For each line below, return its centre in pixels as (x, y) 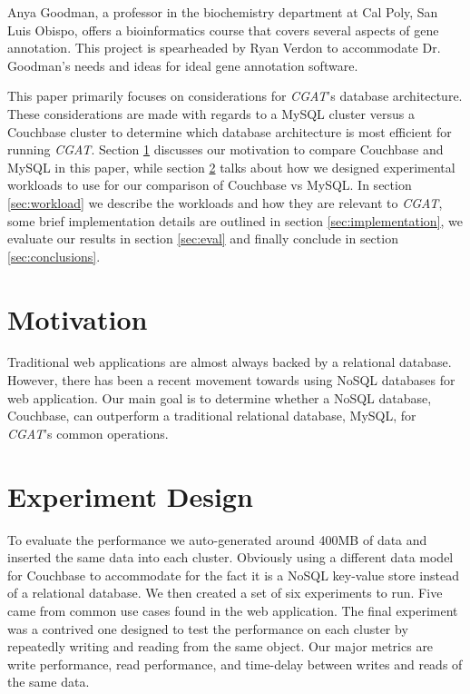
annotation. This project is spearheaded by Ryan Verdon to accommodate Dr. (224, 48)
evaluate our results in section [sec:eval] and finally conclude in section (203, 238)
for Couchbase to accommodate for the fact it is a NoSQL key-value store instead (233, 575)
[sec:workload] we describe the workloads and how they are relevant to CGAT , (225, 202)
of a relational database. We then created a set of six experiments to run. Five (225, 593)
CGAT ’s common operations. (88, 433)
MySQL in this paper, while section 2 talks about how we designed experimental (231, 167)
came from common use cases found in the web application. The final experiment (233, 610)
